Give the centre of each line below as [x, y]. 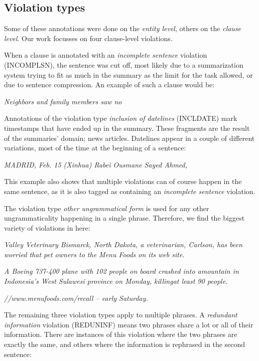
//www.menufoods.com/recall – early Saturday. [76, 298]
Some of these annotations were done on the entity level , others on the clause [123, 28]
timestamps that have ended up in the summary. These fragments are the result [127, 128]
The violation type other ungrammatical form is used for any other [107, 208]
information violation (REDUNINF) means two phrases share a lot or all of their [129, 324]
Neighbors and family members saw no [63, 101]
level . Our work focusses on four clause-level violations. [88, 38]
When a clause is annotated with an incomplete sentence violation [106, 55]
